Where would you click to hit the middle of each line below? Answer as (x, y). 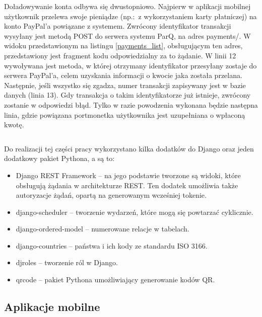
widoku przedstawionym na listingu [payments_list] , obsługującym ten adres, (123, 46)
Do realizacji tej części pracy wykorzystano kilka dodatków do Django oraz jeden (129, 148)
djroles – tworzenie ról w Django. (67, 262)
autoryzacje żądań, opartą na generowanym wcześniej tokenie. (111, 195)
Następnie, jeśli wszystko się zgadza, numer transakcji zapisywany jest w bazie (125, 85)
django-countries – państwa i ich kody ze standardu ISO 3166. (112, 245)
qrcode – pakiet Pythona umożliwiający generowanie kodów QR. (115, 280)
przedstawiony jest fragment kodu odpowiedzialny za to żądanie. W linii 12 (120, 55)
